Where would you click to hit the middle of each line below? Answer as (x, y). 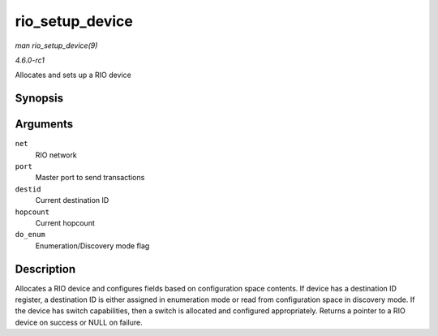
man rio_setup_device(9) (56, 45)
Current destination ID (72, 200)
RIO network (56, 155)
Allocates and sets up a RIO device (73, 75)
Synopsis (39, 99)
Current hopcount (65, 222)
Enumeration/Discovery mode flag (92, 246)
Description (45, 269)
